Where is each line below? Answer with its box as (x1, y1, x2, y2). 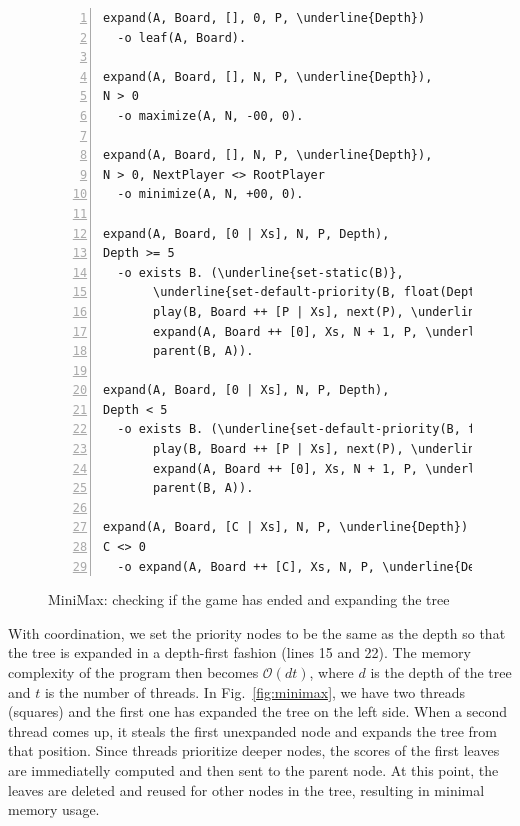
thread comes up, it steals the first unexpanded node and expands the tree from (8, 720, 497, 741)
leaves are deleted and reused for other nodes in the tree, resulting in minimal (8, 779, 485, 800)
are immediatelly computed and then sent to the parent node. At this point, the (8, 759, 499, 780)
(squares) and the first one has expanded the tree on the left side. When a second (8, 701, 508, 722)
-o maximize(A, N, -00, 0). (117, 108, 304, 123)
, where (309, 662, 354, 682)
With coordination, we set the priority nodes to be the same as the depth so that (8, 622, 506, 643)
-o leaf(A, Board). (117, 30, 247, 45)
